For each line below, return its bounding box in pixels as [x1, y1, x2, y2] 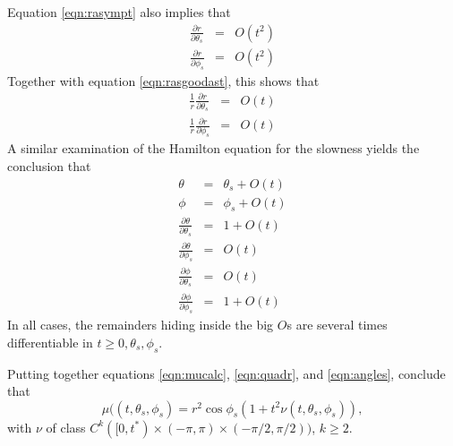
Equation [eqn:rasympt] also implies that [7, 3, 231, 21]
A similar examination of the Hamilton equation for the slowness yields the [7, 139, 420, 158]
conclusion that [7, 156, 91, 175]
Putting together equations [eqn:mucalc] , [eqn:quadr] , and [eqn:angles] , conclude [7, 364, 446, 382]
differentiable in [7, 332, 93, 351]
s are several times [286, 315, 388, 334]
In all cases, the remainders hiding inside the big [7, 315, 274, 334]
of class [46, 417, 86, 436]
